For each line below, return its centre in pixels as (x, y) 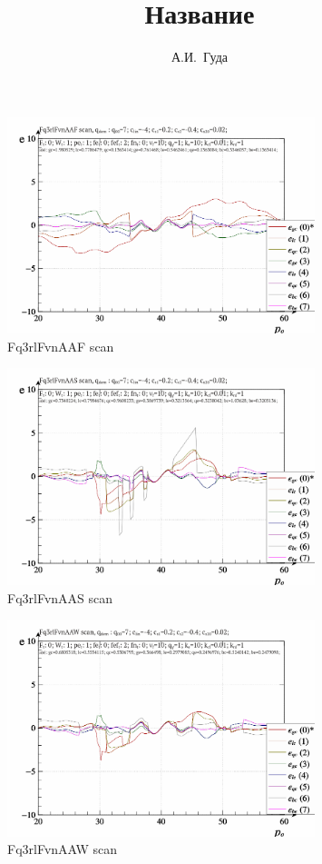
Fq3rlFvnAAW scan (63, 849)
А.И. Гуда (200, 57)
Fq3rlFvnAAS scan (60, 597)
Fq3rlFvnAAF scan (61, 346)
